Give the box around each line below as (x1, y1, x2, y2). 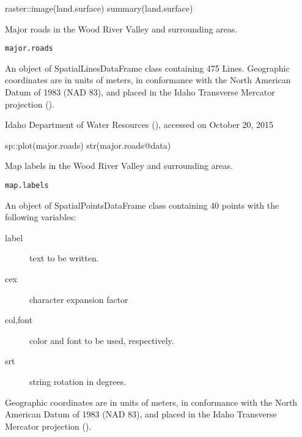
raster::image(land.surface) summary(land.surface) (5, 2, 193, 14)
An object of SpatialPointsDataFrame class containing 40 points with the (5, 198, 279, 211)
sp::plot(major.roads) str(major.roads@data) (5, 138, 171, 151)
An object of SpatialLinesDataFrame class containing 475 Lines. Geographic (5, 61, 290, 74)
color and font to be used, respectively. (29, 334, 174, 346)
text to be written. (29, 252, 99, 264)
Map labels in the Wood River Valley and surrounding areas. (5, 159, 233, 172)
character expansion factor (29, 293, 128, 305)
